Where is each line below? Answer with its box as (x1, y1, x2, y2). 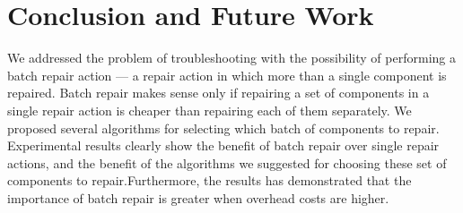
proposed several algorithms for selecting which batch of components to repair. (7, 118, 440, 137)
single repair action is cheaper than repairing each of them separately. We (7, 100, 412, 119)
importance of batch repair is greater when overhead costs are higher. (7, 188, 389, 207)
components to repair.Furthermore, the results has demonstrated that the (7, 171, 412, 190)
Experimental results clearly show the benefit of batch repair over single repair (7, 136, 440, 155)
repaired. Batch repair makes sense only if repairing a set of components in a (7, 83, 430, 102)
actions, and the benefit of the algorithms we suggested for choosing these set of (7, 153, 447, 172)
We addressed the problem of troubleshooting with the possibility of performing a (7, 48, 456, 67)
